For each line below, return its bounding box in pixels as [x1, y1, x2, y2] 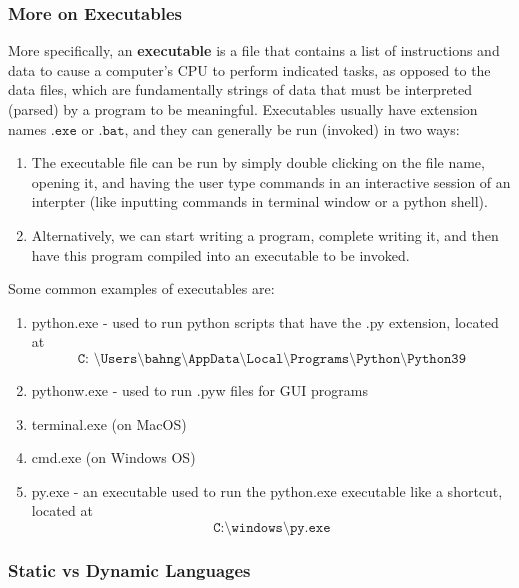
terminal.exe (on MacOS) [31, 413, 187, 434]
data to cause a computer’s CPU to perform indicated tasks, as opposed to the [8, 59, 491, 80]
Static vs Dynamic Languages [8, 557, 251, 582]
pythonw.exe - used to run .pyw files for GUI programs [31, 379, 368, 400]
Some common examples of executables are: [8, 278, 275, 299]
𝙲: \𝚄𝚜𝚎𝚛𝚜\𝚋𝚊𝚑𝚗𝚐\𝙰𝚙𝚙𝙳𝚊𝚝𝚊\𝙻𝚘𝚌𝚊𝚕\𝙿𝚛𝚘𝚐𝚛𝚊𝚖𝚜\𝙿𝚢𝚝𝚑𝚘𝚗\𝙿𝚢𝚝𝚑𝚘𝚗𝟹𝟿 [77, 351, 467, 366]
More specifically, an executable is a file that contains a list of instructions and [8, 40, 500, 61]
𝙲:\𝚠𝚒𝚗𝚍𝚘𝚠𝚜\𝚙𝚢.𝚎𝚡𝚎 [213, 520, 331, 535]
